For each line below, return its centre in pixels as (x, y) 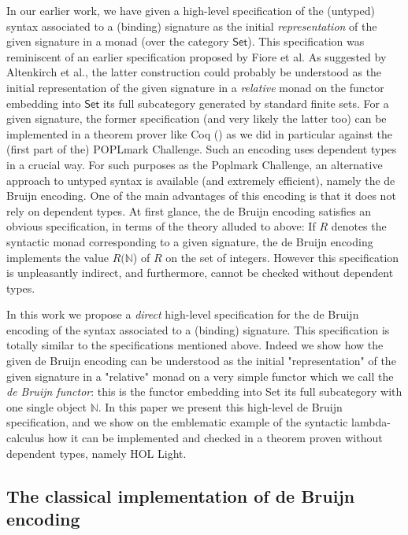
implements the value (57, 257)
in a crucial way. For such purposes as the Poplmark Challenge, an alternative (195, 164)
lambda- (371, 422)
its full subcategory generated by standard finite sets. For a (246, 103)
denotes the (359, 226)
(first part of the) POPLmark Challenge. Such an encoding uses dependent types (202, 149)
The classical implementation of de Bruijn (181, 495)
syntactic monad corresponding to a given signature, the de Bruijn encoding (190, 241)
